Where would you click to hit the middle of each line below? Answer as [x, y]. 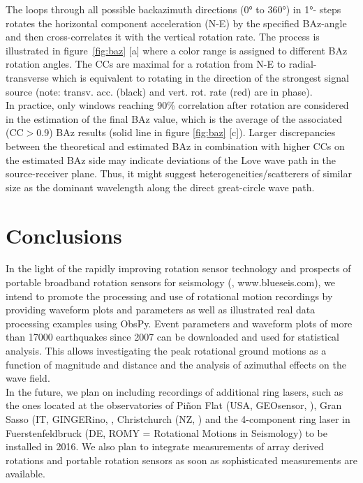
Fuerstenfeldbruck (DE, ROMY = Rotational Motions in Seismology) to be [166, 432]
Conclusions [64, 235]
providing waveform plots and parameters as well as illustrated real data [161, 310]
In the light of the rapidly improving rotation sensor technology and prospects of [178, 268]
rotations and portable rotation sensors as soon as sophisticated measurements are [181, 460]
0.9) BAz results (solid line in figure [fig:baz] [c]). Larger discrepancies [186, 132]
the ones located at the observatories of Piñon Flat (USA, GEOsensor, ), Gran [174, 405]
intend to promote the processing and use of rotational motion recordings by [169, 296]
